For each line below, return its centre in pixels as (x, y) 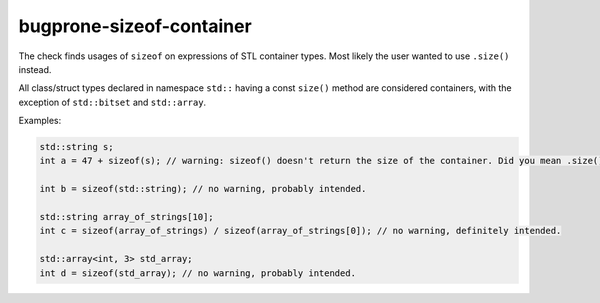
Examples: (40, 121)
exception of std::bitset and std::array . (112, 102)
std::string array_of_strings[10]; (126, 217)
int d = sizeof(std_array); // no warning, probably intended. (198, 273)
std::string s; (76, 147)
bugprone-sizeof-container (135, 26)
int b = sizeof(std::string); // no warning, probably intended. (203, 189)
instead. (35, 69)
